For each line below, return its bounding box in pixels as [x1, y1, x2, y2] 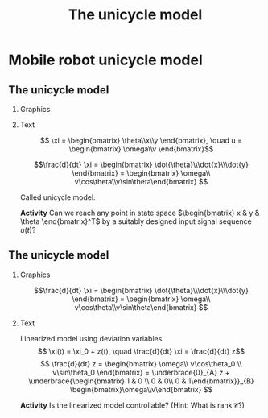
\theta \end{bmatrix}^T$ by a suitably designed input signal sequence [19, 217, 252, 226]
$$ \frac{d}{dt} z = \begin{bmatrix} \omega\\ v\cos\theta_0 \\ [39, 358, 243, 368]
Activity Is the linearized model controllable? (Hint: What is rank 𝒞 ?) [19, 400, 245, 410]
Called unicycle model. [19, 192, 96, 202]
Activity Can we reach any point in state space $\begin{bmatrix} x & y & [19, 208, 260, 217]
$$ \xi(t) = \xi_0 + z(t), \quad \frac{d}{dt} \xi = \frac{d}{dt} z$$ [37, 346, 245, 356]
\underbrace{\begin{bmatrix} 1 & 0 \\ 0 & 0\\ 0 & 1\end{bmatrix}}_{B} [27, 376, 255, 386]
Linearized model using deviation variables [19, 333, 163, 343]
